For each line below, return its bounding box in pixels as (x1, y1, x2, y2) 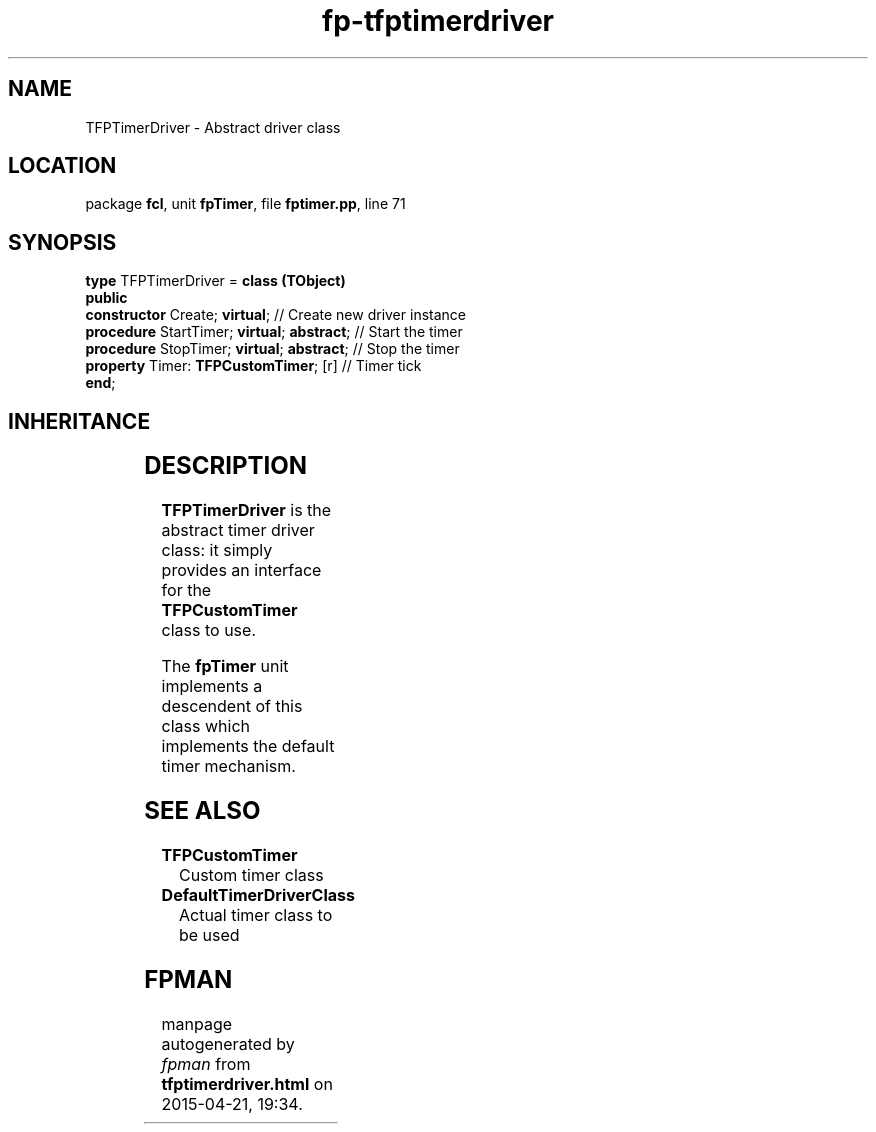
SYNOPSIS (8, 229, 117, 255)
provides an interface (161, 560, 322, 581)
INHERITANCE (8, 408, 151, 434)
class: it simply (161, 540, 273, 561)
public (85, 289, 128, 307)
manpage (161, 1013, 233, 1034)
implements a (161, 676, 263, 697)
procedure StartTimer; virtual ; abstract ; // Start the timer (85, 323, 463, 341)
